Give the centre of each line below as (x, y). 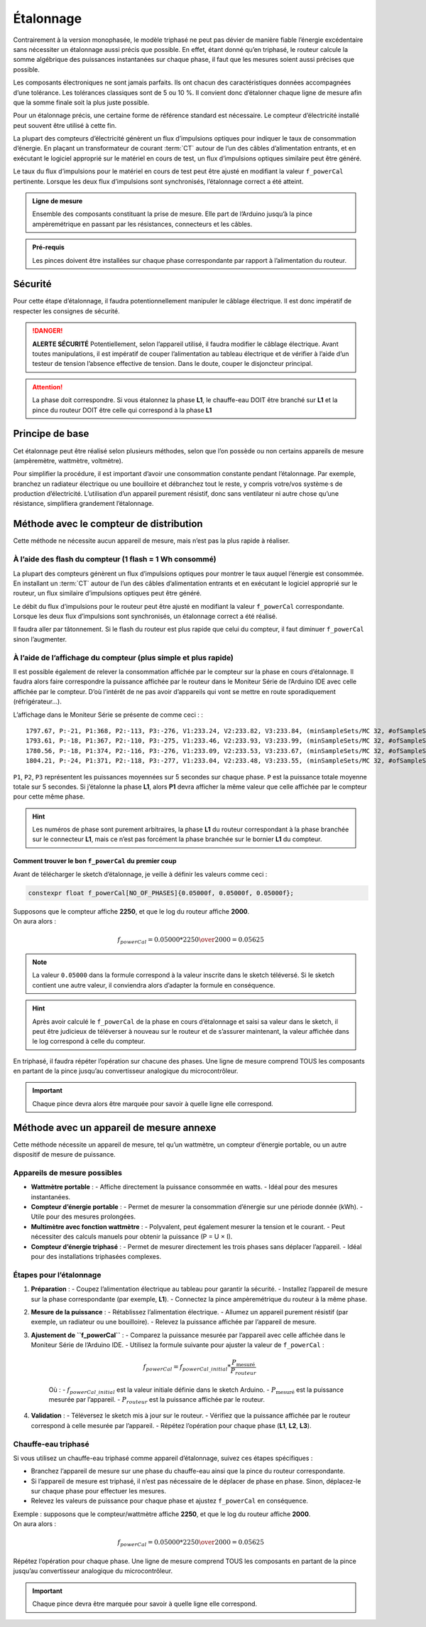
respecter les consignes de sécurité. (66, 311)
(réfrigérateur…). (37, 702)
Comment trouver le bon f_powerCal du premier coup (95, 861)
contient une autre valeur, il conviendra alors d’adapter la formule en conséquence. (154, 985)
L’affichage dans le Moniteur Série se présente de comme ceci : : (108, 715)
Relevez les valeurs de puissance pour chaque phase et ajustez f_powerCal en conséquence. (170, 1501)
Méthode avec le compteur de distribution (108, 524)
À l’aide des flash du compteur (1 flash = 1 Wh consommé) (115, 559)
